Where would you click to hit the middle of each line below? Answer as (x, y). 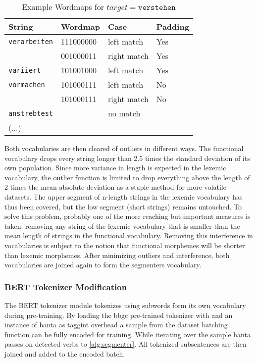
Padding (173, 26)
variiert (25, 70)
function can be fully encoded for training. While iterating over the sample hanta (128, 334)
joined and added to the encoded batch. (65, 353)
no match (124, 113)
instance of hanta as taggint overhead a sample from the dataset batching (116, 325)
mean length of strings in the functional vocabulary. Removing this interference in (129, 235)
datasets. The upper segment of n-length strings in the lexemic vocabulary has (124, 196)
